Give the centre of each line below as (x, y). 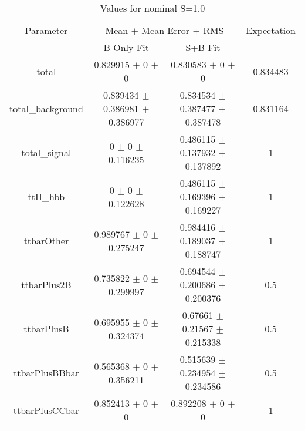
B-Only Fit (126, 47)
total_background (46, 108)
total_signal (46, 152)
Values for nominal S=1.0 (152, 8)
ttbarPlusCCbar (46, 410)
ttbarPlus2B (46, 284)
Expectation (271, 30)
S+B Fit (203, 47)
